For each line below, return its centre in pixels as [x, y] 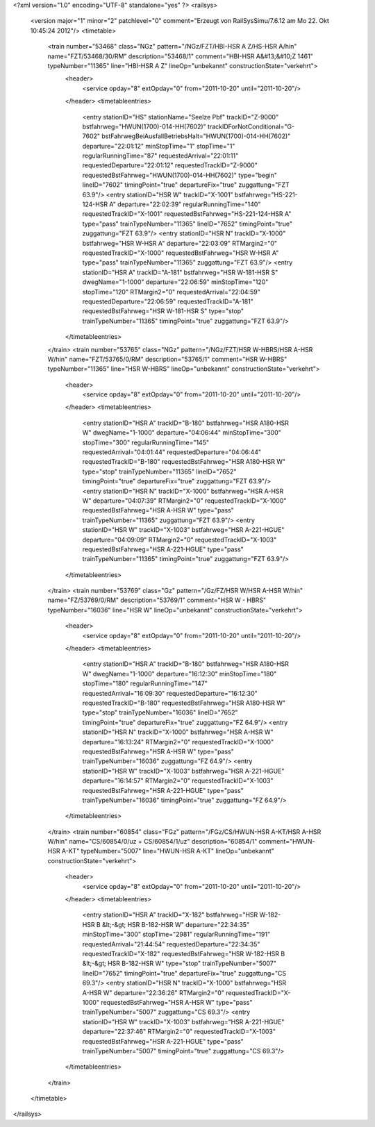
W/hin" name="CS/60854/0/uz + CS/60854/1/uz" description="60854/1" [152, 842]
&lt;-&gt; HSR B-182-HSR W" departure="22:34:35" [176, 924]
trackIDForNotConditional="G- [251, 126]
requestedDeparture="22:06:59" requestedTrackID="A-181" [168, 301]
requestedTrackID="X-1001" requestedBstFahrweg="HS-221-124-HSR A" [187, 214]
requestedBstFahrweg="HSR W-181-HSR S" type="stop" [163, 311]
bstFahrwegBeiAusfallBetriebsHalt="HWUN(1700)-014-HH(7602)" [196, 136]
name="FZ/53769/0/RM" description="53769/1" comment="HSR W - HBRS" [157, 600]
